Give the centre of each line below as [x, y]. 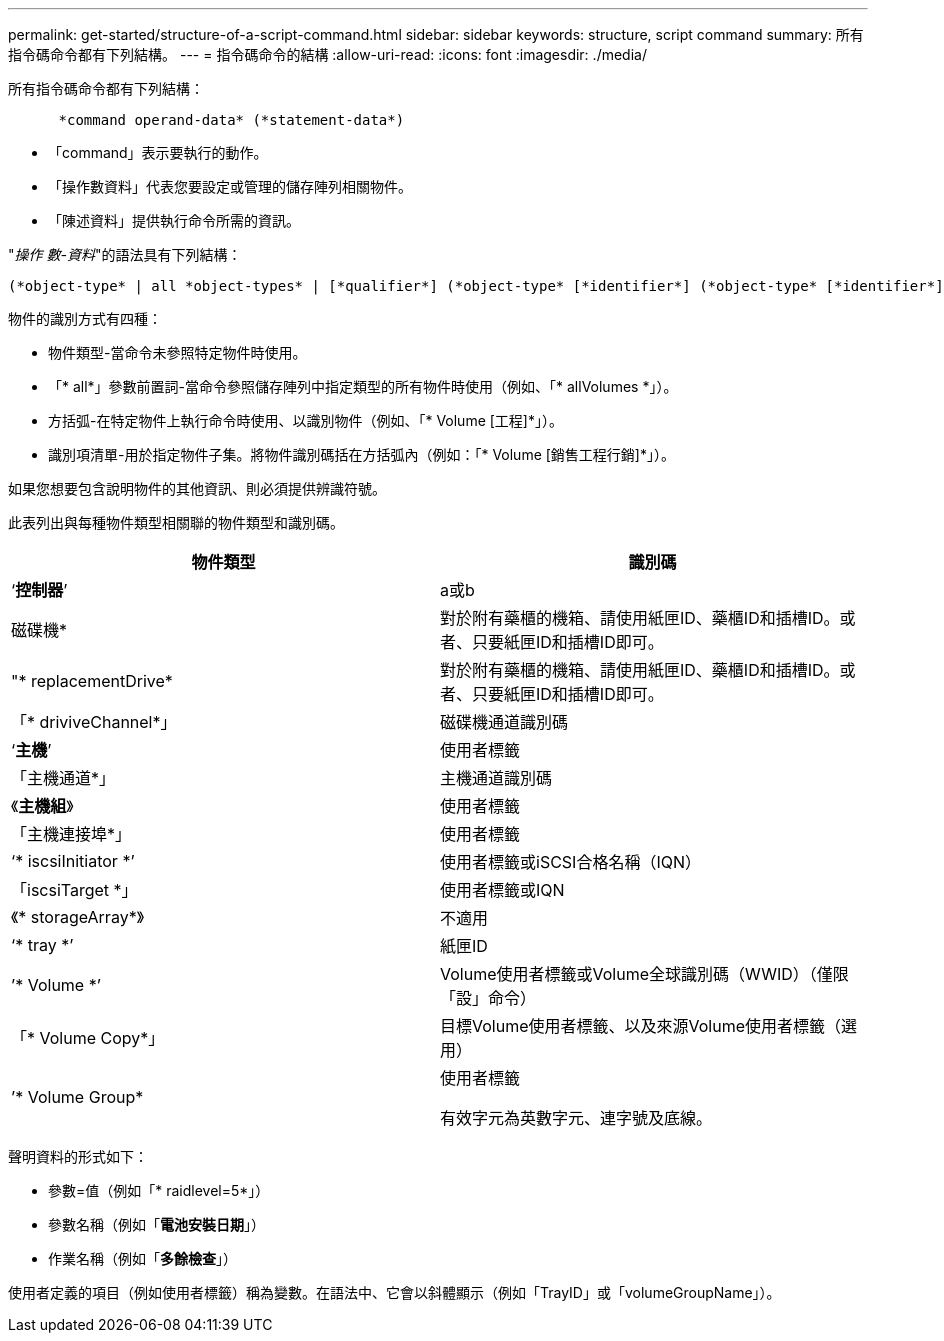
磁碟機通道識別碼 [504, 722]
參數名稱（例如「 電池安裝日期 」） [156, 1224]
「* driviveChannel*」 [94, 722]
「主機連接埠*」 [71, 834]
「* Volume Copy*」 [88, 1038]
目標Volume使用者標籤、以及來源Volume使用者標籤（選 [649, 1026]
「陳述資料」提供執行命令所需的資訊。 [174, 220]
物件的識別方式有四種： [85, 318]
